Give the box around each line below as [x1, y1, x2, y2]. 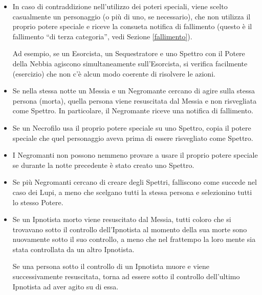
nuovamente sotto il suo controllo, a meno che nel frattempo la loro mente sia [12, 234, 256, 244]
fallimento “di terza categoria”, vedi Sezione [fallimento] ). [12, 31, 192, 41]
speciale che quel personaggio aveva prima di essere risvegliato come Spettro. [12, 132, 253, 143]
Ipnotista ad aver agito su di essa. [12, 281, 119, 291]
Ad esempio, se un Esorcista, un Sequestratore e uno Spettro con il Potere [12, 48, 245, 59]
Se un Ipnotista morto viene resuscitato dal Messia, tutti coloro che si [12, 214, 231, 225]
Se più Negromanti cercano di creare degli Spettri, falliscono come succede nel [12, 177, 257, 187]
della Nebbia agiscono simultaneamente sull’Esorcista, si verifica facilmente [12, 58, 248, 68]
